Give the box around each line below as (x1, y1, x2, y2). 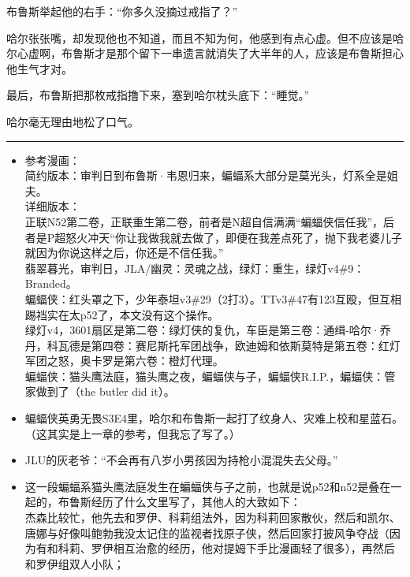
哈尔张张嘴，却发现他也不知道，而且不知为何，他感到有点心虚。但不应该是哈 (6, 29, 404, 46)
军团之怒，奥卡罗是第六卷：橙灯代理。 (24, 352, 224, 369)
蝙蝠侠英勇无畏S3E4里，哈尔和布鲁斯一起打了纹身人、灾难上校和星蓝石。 (24, 410, 404, 426)
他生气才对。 (6, 60, 73, 76)
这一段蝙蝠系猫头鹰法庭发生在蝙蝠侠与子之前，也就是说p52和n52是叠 (24, 478, 380, 494)
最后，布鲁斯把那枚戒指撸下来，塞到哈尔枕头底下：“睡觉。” (6, 87, 310, 103)
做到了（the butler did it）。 (35, 383, 175, 400)
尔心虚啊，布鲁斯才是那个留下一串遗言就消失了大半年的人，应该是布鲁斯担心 (6, 45, 404, 61)
